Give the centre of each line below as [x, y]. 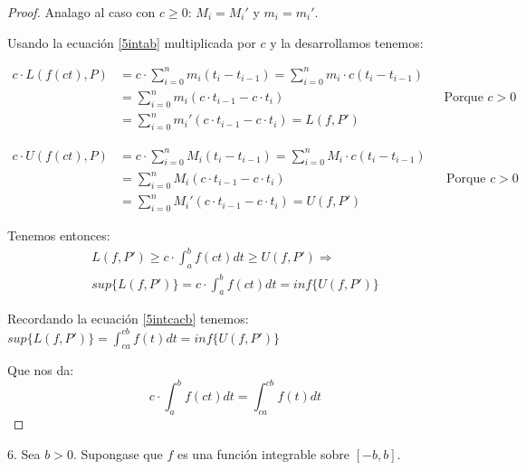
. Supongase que [118, 453]
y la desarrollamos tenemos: [347, 42]
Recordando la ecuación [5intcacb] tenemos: [128, 319]
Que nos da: [41, 370]
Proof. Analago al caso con [81, 12]
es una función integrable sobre [263, 453]
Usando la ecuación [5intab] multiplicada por [132, 42]
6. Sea [24, 453]
